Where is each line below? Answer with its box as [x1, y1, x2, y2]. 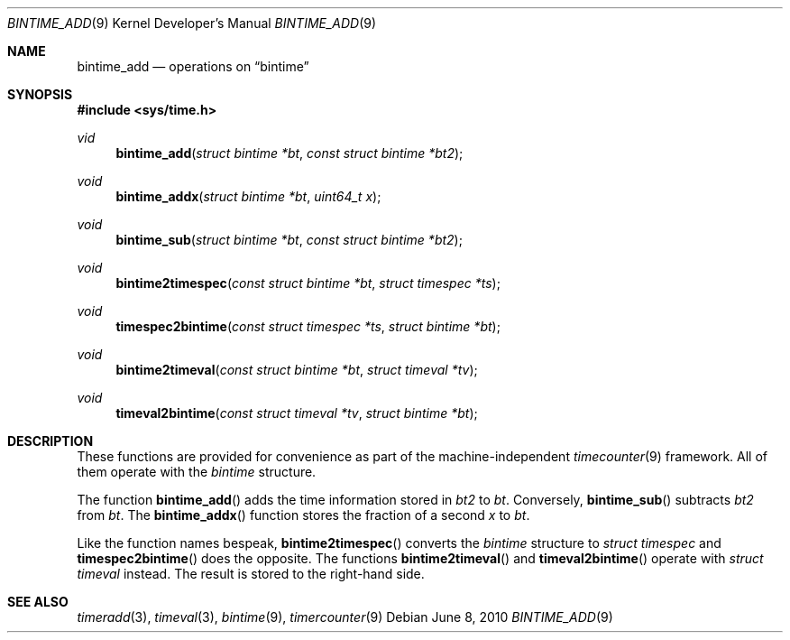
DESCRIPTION [7, 433, 94, 449]
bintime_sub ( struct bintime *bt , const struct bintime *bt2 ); [115, 232, 463, 247]
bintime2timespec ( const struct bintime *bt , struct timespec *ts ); [115, 275, 501, 291]
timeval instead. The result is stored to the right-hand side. [77, 566, 425, 581]
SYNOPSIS [7, 87, 73, 102]
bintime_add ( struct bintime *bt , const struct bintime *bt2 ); [115, 145, 464, 161]
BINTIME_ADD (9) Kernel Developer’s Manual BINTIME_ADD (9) [7, 15, 377, 31]
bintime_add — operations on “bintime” [77, 59, 309, 74]
